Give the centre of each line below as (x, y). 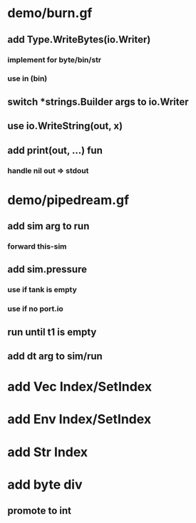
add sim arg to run (48, 226)
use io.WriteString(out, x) (65, 126)
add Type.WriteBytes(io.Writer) (79, 40)
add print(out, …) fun (55, 150)
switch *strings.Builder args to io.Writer (98, 102)
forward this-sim (37, 247)
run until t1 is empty (52, 332)
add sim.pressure (47, 270)
